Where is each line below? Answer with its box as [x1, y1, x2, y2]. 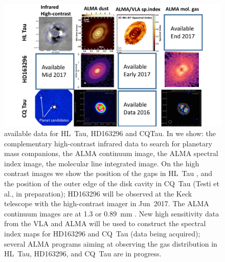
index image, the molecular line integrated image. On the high [4, 158, 199, 168]
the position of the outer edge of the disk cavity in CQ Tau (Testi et [4, 178, 220, 189]
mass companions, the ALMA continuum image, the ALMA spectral [4, 148, 218, 159]
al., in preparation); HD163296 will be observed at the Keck [4, 188, 192, 199]
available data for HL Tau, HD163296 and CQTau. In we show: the [4, 128, 216, 139]
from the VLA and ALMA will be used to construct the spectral [4, 218, 206, 229]
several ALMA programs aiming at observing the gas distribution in [4, 238, 217, 249]
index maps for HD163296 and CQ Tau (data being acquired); [4, 228, 200, 239]
